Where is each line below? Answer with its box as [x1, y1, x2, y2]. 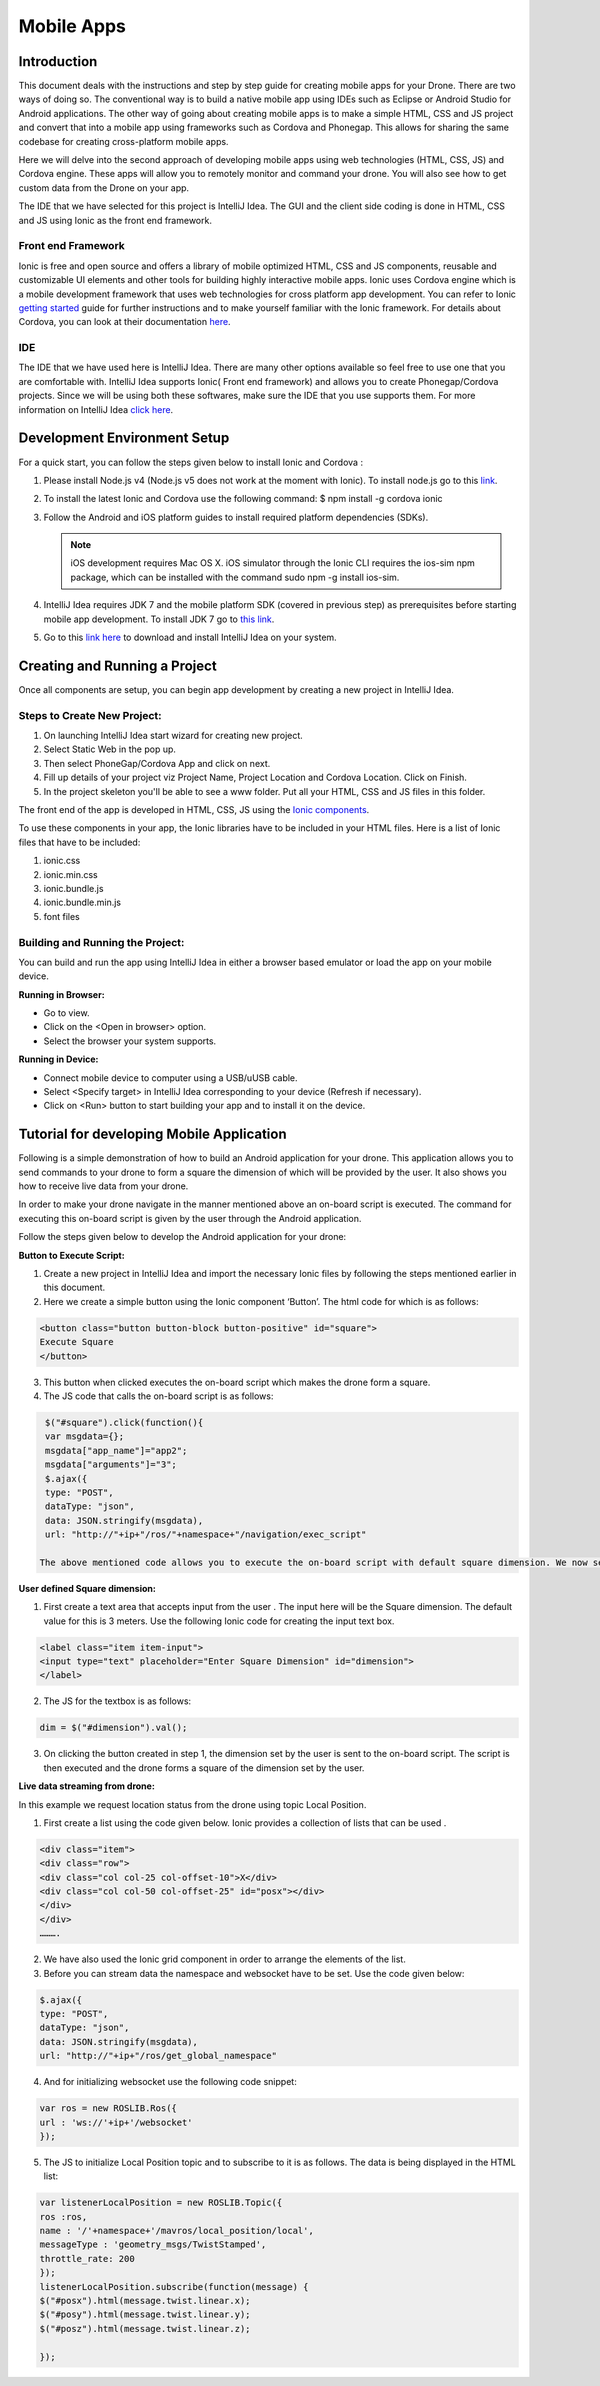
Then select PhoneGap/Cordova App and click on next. [43, 757, 271, 769]
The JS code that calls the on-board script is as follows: [43, 1390, 274, 1402]
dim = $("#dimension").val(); [39, 1722, 188, 1734]
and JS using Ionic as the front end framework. [18, 214, 212, 226]
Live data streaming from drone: [18, 1780, 155, 1792]
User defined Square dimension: [18, 1582, 157, 1594]
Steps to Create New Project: [18, 708, 162, 722]
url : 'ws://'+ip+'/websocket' [39, 2116, 194, 2128]
